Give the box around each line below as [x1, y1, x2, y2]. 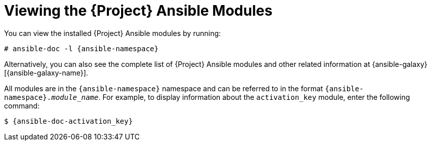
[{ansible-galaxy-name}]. [4, 68, 89, 77]
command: [4, 101, 40, 110]
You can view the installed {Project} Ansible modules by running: [4, 28, 221, 38]
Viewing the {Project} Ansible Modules [4, 2, 273, 19]
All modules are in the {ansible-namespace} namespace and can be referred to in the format [4, 84, 323, 93]
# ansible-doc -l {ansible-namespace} [4, 44, 159, 53]
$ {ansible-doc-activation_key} [4, 117, 133, 125]
